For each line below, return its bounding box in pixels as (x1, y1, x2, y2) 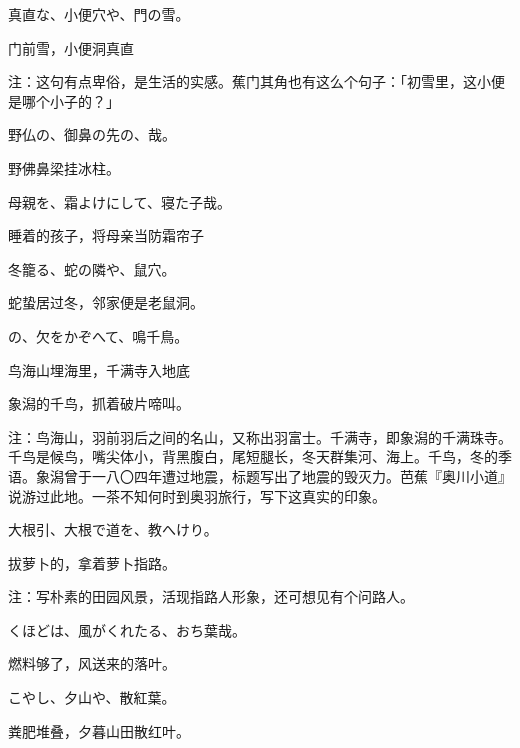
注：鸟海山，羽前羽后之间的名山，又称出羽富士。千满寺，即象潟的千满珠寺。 (8, 426, 512, 447)
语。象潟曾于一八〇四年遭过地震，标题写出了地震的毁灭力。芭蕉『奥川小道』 (8, 465, 512, 486)
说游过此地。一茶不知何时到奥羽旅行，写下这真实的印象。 (8, 485, 386, 506)
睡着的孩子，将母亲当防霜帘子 (8, 225, 204, 246)
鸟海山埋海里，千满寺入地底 (8, 359, 190, 380)
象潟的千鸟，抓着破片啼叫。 (8, 393, 190, 414)
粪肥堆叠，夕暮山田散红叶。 (8, 720, 190, 741)
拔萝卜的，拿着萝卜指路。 (8, 552, 176, 573)
